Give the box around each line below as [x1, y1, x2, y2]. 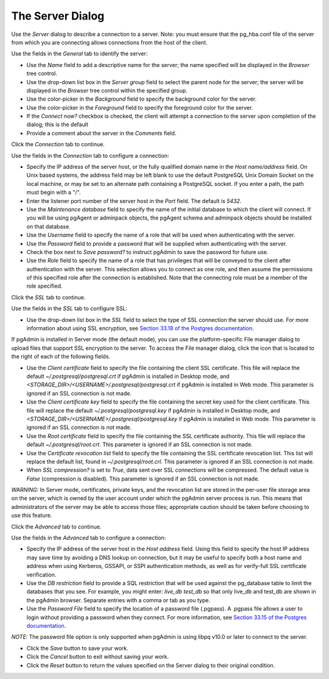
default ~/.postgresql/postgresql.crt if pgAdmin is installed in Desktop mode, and [26, 372, 230, 380]
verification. [26, 571, 57, 578]
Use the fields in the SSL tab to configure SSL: [11, 305, 128, 312]
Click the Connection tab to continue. [11, 141, 105, 148]
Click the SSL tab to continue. [11, 293, 86, 301]
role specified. [26, 282, 63, 290]
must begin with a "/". [26, 189, 81, 196]
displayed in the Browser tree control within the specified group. [26, 87, 188, 94]
